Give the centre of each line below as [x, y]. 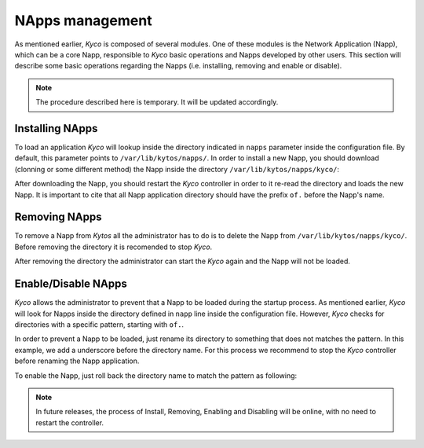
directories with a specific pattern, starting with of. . [99, 324]
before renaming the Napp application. [77, 361]
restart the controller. [70, 422]
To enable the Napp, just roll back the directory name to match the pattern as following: [156, 375]
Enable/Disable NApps [71, 284]
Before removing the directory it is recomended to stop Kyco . [113, 247]
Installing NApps [56, 129]
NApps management [83, 20]
